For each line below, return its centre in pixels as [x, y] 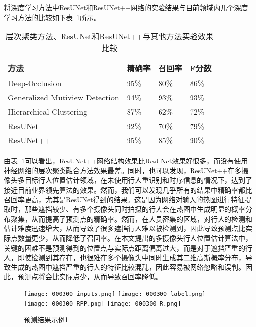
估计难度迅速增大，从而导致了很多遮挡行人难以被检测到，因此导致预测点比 [125, 228]
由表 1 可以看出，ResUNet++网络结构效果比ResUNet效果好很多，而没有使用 [126, 161]
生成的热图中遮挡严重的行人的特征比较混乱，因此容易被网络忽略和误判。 [128, 267]
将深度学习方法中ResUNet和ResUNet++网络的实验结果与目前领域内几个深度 [126, 7]
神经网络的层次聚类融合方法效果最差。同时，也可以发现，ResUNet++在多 [123, 170]
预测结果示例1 [46, 319]
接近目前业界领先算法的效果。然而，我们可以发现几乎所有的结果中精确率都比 [128, 189]
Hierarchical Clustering [48, 112]
